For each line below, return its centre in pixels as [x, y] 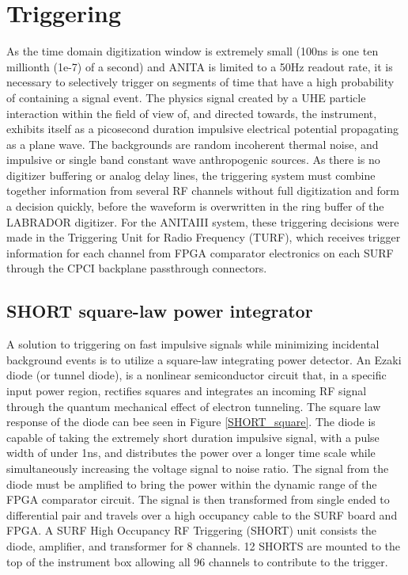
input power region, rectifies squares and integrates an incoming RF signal [187, 391]
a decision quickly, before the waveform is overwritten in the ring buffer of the [195, 206]
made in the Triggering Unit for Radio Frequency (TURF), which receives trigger [204, 237]
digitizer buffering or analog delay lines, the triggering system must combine [191, 175]
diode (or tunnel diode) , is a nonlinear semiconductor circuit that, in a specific [196, 375]
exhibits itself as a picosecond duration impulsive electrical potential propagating [202, 129]
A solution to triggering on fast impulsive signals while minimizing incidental [193, 344]
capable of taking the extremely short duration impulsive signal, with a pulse [193, 437]
